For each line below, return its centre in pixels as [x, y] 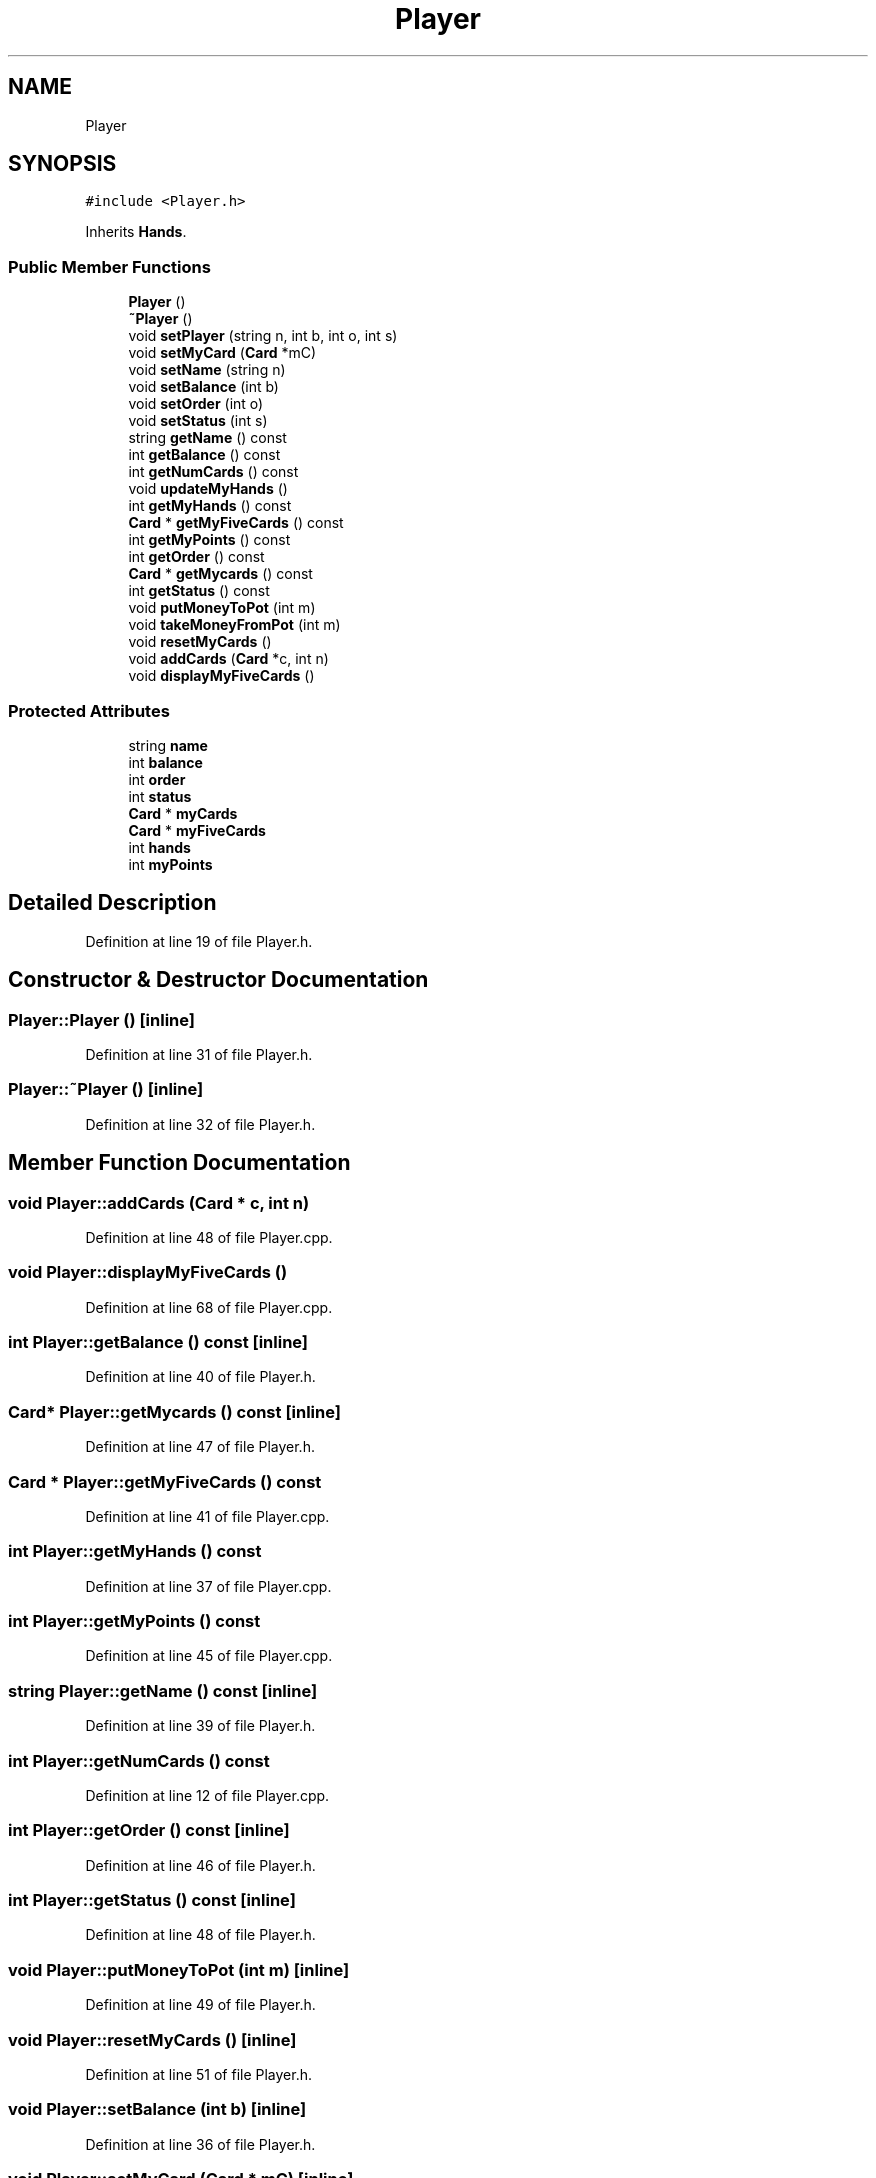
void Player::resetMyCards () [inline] [152, 2039]
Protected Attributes [89, 710]
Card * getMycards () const [220, 574]
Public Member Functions [109, 266]
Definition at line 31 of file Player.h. [199, 1054]
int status [160, 796]
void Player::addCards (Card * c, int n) [159, 1202]
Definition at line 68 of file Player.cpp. [209, 1307]
